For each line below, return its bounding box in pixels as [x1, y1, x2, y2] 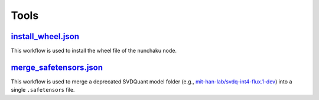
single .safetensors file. [11, 86, 75, 93]
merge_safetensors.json [11, 62, 103, 72]
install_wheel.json [11, 31, 80, 41]
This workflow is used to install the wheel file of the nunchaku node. [11, 47, 177, 54]
